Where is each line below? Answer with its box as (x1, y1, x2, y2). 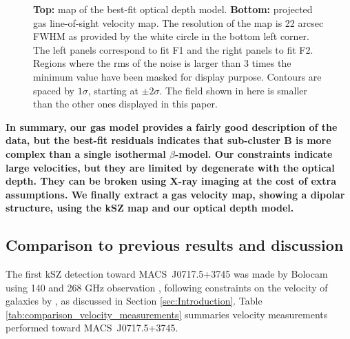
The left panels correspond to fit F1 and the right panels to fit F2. (33, 42, 313, 56)
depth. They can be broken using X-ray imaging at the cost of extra (6, 174, 337, 188)
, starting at (87, 83, 138, 97)
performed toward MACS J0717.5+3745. (6, 320, 178, 335)
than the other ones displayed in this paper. (33, 96, 218, 111)
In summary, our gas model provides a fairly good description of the (6, 119, 338, 134)
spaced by (33, 83, 74, 97)
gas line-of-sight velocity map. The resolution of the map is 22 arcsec (33, 15, 324, 30)
